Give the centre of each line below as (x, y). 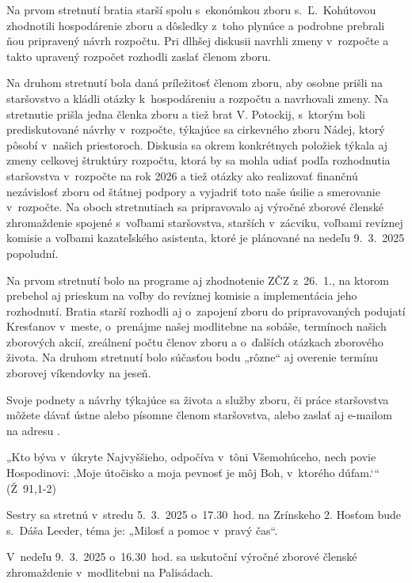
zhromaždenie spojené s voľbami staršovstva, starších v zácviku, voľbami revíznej (205, 222)
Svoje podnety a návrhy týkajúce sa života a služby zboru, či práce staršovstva (198, 399)
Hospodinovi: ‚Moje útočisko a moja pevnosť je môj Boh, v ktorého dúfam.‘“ (193, 473)
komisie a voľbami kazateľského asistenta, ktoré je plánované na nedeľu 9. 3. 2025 (206, 238)
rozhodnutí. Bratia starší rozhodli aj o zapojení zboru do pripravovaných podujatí (206, 310)
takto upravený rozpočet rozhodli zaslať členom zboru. (139, 56)
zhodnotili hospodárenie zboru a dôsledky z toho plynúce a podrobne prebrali (196, 25)
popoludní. (32, 253)
